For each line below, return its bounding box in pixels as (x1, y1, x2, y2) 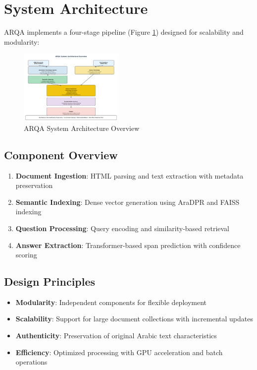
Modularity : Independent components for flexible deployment (15, 297, 206, 307)
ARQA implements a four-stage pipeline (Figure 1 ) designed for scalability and (4, 27, 244, 37)
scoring (15, 249, 37, 260)
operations (15, 357, 48, 367)
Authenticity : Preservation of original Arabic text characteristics (15, 330, 217, 341)
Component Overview (4, 147, 118, 162)
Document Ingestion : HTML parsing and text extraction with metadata (15, 170, 244, 181)
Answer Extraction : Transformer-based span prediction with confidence (15, 240, 241, 250)
